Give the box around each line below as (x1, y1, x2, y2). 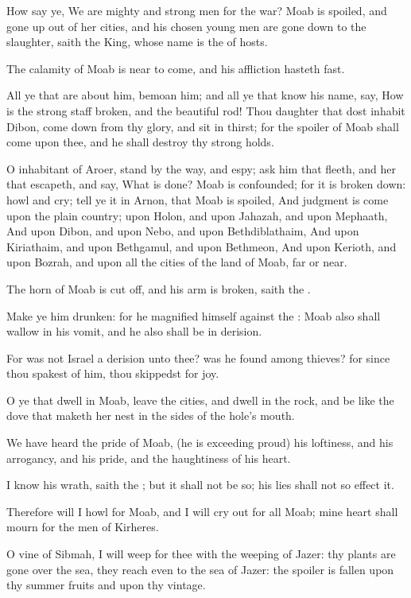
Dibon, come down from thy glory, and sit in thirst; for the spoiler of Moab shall (6, 118, 399, 134)
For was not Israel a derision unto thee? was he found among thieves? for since (6, 349, 390, 366)
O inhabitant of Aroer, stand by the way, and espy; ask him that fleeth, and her (6, 160, 396, 177)
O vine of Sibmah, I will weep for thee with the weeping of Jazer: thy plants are (6, 546, 396, 562)
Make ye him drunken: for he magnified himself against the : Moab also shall (6, 307, 381, 324)
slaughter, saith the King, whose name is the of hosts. (6, 33, 268, 50)
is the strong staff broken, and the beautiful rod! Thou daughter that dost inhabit (6, 102, 405, 118)
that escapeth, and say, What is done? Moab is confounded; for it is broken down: (6, 176, 406, 192)
